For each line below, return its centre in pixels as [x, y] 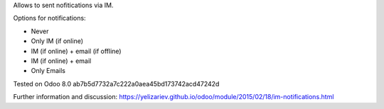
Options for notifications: [49, 18]
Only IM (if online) [57, 41]
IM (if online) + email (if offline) [76, 51]
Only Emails [48, 71]
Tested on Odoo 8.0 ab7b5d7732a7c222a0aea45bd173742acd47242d [116, 84]
